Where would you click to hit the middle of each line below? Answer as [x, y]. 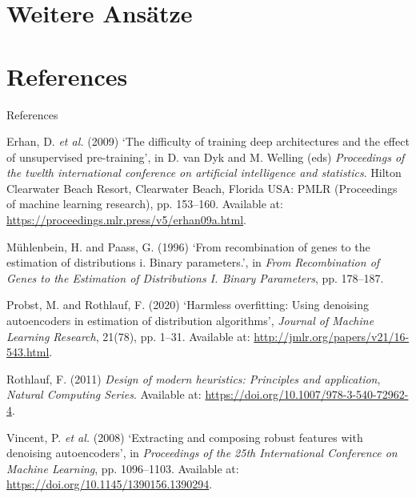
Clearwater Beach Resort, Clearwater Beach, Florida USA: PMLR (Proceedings [202, 188]
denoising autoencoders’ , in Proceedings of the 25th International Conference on [202, 453]
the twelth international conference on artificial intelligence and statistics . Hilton [204, 173]
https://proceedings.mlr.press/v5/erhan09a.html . [126, 220]
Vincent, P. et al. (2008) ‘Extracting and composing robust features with [185, 437]
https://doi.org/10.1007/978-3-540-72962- [307, 394]
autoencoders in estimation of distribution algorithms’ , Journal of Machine [190, 321]
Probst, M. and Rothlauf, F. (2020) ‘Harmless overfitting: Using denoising [188, 305]
